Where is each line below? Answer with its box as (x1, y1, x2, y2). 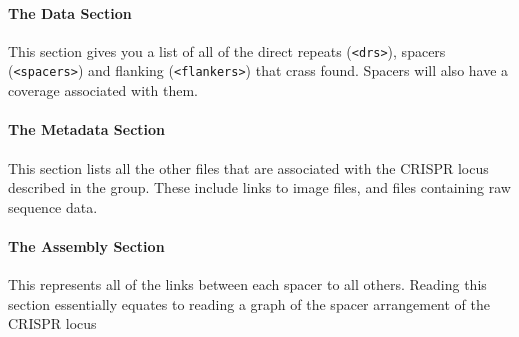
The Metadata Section (8, 119, 166, 140)
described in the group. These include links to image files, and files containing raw (8, 177, 511, 198)
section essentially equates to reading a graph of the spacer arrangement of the (8, 293, 490, 314)
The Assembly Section (8, 235, 165, 256)
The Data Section (8, 2, 132, 23)
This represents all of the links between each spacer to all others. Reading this (8, 274, 487, 295)
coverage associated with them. (8, 80, 198, 101)
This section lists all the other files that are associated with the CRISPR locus (8, 157, 489, 178)
